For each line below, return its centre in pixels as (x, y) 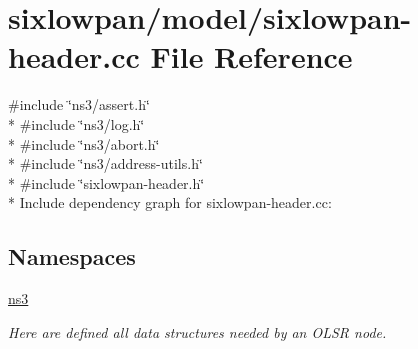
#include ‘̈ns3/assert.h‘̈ (79, 104)
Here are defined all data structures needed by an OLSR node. (197, 331)
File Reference (251, 56)
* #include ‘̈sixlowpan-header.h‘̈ (106, 182)
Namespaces (72, 256)
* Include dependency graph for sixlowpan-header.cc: (170, 202)
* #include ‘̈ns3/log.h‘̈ (76, 123)
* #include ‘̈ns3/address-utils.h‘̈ (105, 163)
